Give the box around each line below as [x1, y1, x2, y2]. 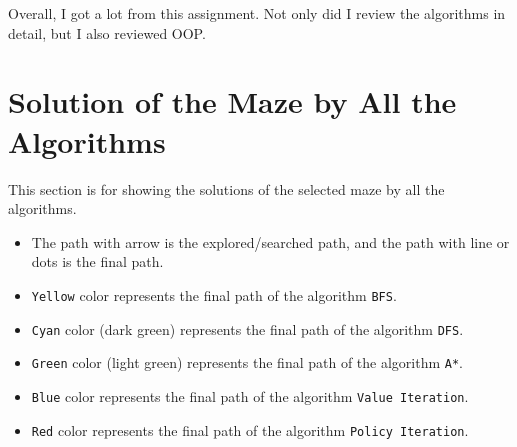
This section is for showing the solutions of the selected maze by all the [8, 178, 445, 199]
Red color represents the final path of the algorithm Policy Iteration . [31, 419, 469, 440]
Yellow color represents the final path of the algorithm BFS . [31, 284, 397, 305]
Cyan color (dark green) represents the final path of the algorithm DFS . [31, 318, 464, 339]
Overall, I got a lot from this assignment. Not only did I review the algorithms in [8, 3, 506, 23]
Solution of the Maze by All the [8, 81, 457, 122]
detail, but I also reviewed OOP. [8, 22, 206, 43]
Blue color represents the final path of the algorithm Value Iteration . [31, 385, 469, 406]
